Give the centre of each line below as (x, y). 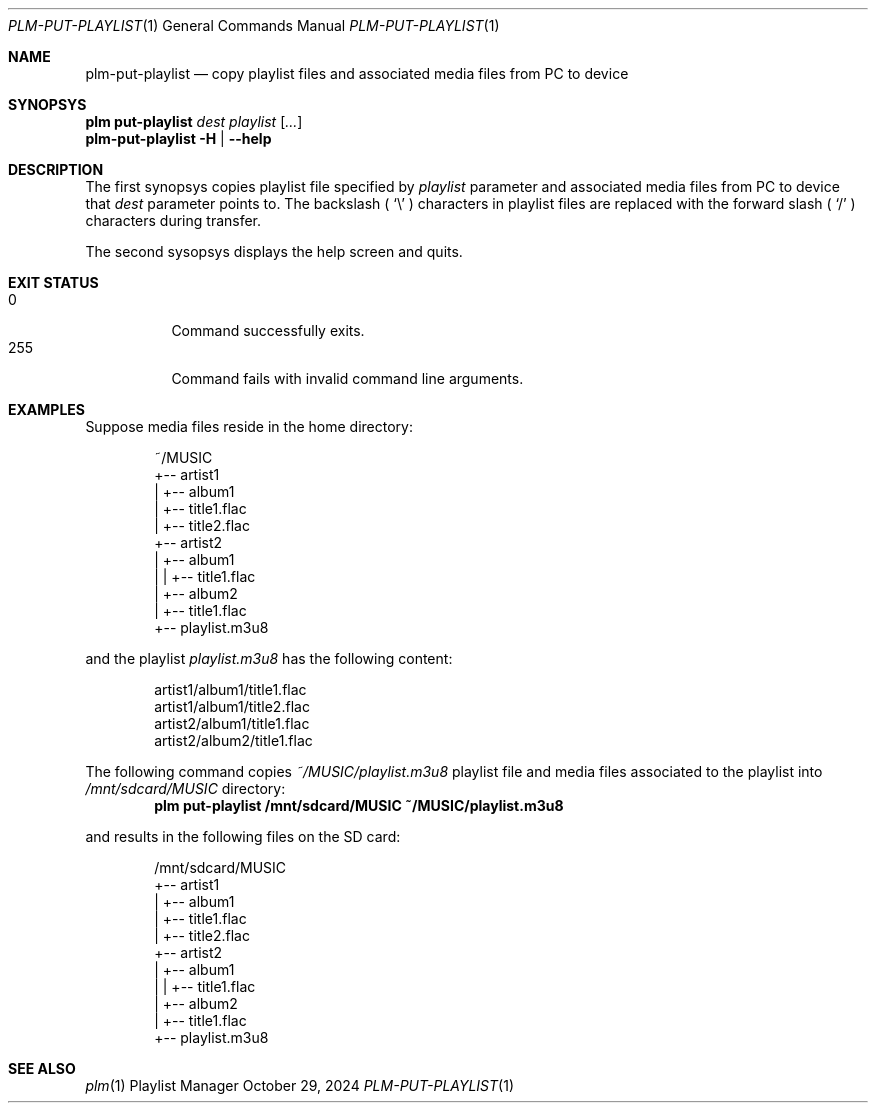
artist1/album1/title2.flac (232, 706)
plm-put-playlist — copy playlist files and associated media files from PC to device (357, 73)
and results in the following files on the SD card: (243, 836)
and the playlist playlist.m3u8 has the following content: (269, 658)
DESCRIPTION (56, 169)
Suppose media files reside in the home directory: (249, 426)
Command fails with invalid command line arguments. (347, 378)
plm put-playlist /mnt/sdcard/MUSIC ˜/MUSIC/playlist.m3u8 (359, 805)
